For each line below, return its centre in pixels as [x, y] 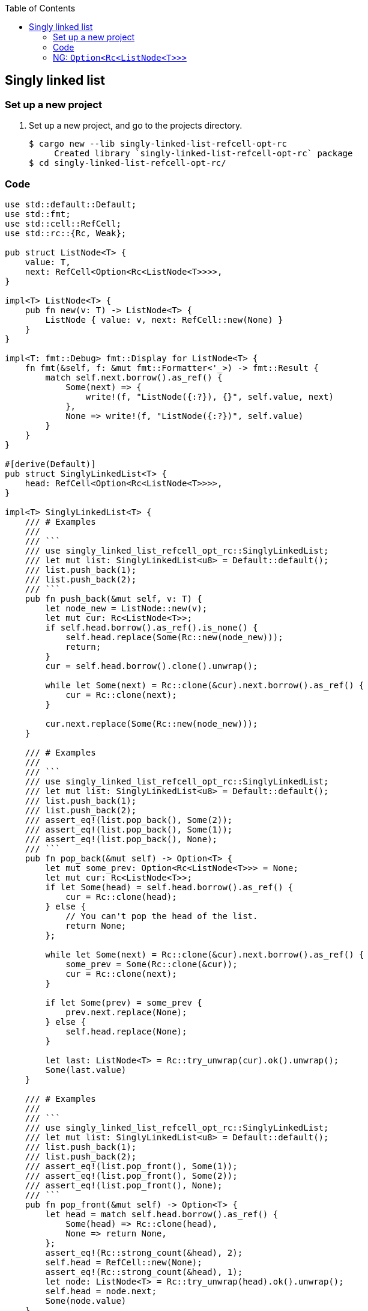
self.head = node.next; [101, 1291]
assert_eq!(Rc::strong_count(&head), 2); [144, 1252]
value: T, [48, 262]
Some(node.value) [86, 1300]
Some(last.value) [86, 1070]
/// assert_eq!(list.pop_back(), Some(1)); [129, 829]
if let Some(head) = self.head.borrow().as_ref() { [169, 887]
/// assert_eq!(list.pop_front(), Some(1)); [131, 1166]
